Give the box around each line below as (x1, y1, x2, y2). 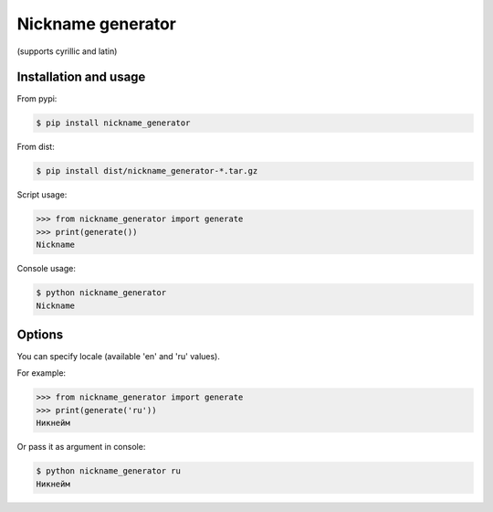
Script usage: (16, 189, 68, 200)
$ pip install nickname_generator (36, 118, 191, 128)
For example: (16, 368, 67, 379)
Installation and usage (16, 69, 146, 85)
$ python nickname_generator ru (36, 466, 182, 476)
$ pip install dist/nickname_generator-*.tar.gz (36, 165, 258, 176)
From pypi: (16, 93, 58, 104)
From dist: (16, 142, 55, 153)
